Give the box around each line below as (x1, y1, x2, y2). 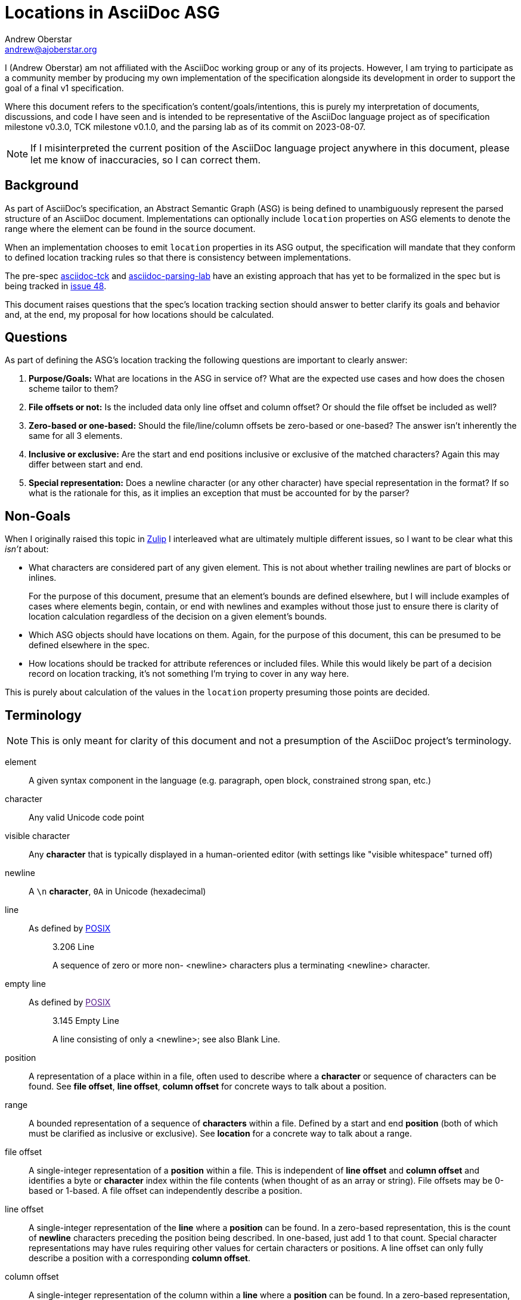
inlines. (29, 572, 57, 583)
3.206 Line (52, 942, 95, 952)
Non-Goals (5, 508, 71, 524)
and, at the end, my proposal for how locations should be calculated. (5, 309, 274, 320)
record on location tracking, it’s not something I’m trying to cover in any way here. (29, 668, 349, 679)
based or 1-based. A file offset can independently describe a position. (29, 1186, 302, 1196)
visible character (5, 831, 70, 841)
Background (5, 178, 79, 193)
